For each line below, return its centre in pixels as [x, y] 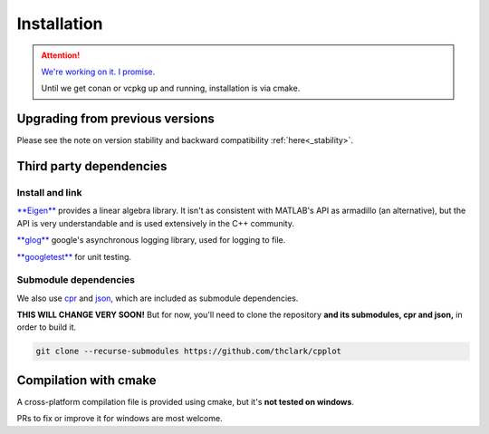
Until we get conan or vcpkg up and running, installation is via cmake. [171, 88]
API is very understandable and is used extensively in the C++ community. [155, 223]
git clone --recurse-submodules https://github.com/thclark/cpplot [189, 352]
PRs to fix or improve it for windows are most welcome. [120, 419]
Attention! [61, 55]
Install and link [49, 193]
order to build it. [47, 327]
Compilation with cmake [86, 380]
